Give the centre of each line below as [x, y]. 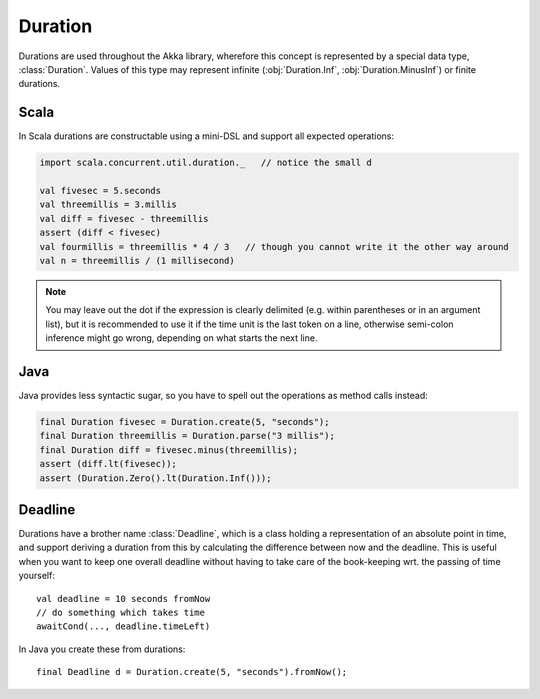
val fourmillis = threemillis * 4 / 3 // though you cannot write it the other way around [274, 246]
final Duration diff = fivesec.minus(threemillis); [169, 449]
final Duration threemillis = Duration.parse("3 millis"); [187, 436]
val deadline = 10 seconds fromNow [123, 598]
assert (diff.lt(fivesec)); [108, 464]
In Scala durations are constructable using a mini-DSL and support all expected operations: [206, 136]
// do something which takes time [120, 613]
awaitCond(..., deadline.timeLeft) [123, 626]
